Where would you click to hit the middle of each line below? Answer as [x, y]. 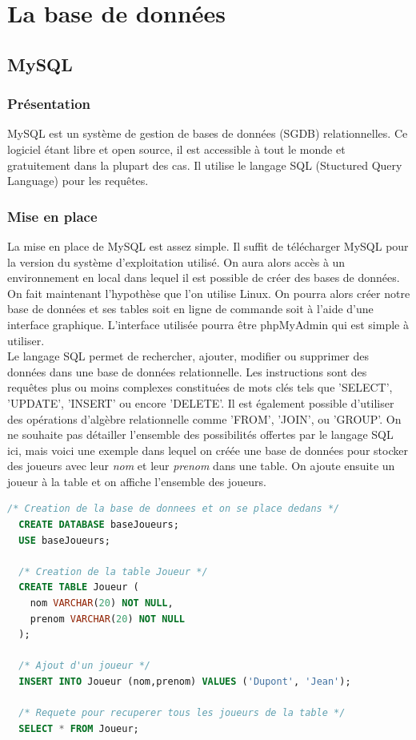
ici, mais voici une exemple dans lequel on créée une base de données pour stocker [208, 450]
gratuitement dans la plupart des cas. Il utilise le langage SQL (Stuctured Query [205, 165]
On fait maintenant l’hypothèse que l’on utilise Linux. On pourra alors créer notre [209, 293]
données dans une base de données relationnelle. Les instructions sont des [187, 371]
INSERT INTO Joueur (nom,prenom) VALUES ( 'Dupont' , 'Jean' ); [185, 682]
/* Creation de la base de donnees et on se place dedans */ [174, 509]
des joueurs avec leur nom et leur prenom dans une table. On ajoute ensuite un [201, 466]
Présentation [49, 104]
